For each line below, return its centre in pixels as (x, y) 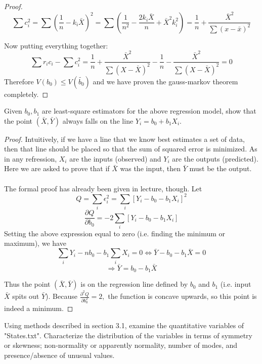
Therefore (19, 81)
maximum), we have (35, 243)
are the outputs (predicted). (215, 158)
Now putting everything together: (56, 45)
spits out (26, 296)
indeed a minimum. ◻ (39, 308)
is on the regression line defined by (134, 284)
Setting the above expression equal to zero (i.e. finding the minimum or (115, 233)
